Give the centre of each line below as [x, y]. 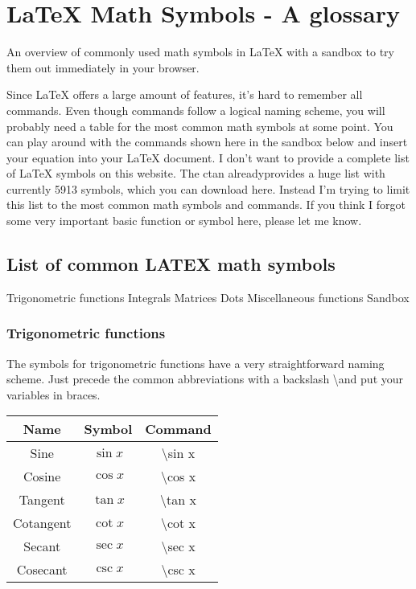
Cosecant [42, 570]
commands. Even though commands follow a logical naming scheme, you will [196, 110]
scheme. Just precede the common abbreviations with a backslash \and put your [205, 379]
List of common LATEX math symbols [171, 264]
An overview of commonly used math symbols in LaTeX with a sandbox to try [201, 52]
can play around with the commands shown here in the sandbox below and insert [207, 142]
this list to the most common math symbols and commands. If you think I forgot [206, 205]
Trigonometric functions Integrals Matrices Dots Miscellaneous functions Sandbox [208, 297]
